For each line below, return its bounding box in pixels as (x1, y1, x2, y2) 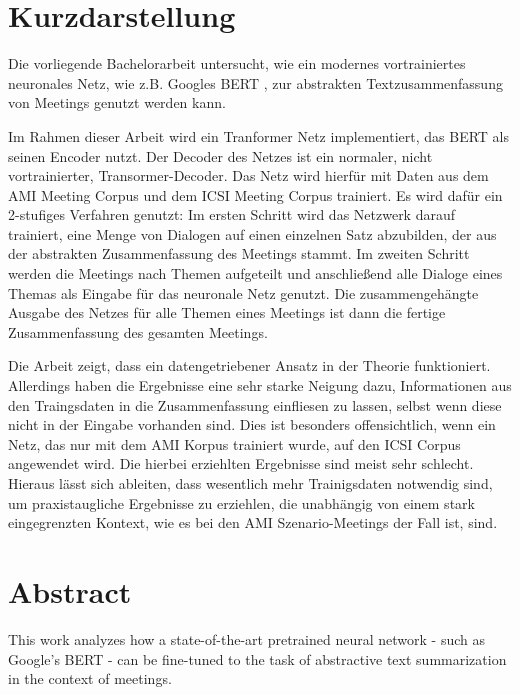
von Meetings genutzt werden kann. (8, 92, 226, 113)
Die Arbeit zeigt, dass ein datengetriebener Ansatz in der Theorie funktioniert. (8, 355, 491, 376)
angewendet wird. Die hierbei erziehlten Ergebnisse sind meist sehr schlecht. (8, 453, 474, 474)
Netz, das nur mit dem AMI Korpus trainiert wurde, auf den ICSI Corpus (8, 433, 461, 454)
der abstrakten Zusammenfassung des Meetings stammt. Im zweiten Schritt (8, 243, 470, 264)
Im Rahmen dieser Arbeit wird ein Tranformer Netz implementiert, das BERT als (8, 125, 509, 146)
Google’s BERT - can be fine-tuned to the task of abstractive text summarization (8, 648, 507, 669)
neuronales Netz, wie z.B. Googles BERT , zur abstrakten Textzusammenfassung (8, 72, 503, 93)
